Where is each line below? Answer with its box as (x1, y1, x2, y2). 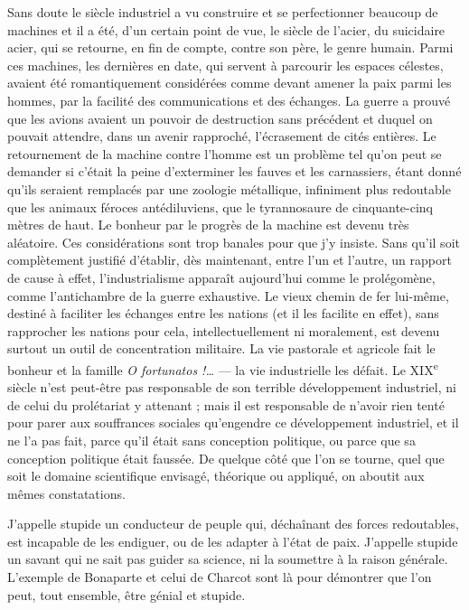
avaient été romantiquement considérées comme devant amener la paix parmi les (7, 73, 452, 92)
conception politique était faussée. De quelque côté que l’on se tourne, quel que (7, 448, 445, 467)
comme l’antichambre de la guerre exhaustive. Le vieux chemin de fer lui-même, (7, 286, 449, 305)
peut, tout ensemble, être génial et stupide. (7, 585, 246, 604)
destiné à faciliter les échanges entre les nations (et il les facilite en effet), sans (7, 304, 439, 323)
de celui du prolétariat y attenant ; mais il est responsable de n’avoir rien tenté (7, 395, 445, 414)
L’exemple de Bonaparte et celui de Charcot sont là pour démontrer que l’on (7, 568, 432, 587)
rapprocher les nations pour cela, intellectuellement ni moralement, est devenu (7, 321, 440, 340)
